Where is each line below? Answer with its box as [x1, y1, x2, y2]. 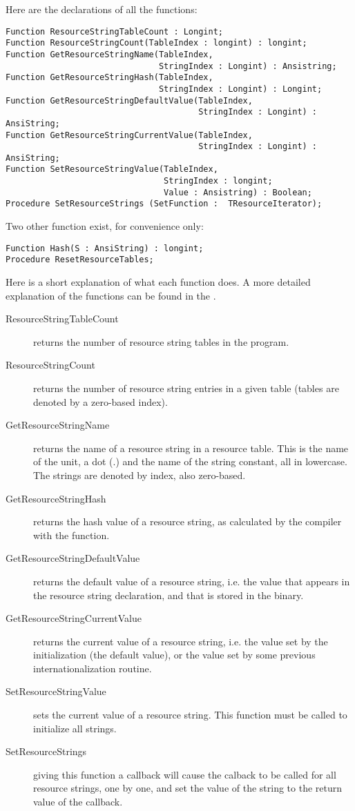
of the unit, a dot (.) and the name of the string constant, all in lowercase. [33, 454, 347, 469]
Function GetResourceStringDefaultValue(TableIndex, [6, 95, 253, 106]
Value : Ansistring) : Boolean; [164, 187, 312, 197]
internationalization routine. [33, 661, 152, 675]
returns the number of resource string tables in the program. [33, 334, 289, 349]
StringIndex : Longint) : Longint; [158, 84, 323, 94]
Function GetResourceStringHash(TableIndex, [6, 72, 213, 83]
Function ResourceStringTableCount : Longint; [6, 26, 223, 37]
